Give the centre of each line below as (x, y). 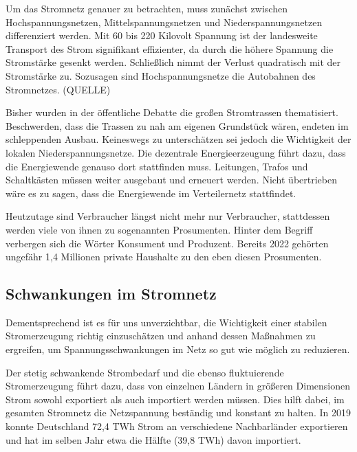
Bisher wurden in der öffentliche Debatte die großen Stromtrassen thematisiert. (172, 112)
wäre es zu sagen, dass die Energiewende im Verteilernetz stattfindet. (151, 193)
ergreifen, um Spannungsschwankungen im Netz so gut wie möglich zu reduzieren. (178, 349)
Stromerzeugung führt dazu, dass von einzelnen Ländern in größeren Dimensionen (178, 386)
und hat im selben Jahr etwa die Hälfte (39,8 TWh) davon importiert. (153, 439)
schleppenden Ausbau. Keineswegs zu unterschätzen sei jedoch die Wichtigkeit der (178, 139)
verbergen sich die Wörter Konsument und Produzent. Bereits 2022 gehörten (167, 243)
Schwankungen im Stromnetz (111, 294)
